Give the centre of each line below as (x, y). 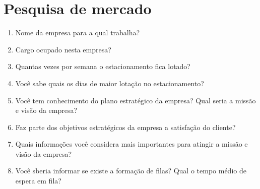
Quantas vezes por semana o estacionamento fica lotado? (103, 66)
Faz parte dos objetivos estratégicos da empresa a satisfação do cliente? (125, 127)
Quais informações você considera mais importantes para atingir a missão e (132, 144)
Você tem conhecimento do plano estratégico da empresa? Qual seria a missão (136, 100)
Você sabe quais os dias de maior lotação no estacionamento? (110, 83)
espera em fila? (38, 181)
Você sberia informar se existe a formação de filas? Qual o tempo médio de (131, 171)
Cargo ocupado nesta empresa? (63, 49)
